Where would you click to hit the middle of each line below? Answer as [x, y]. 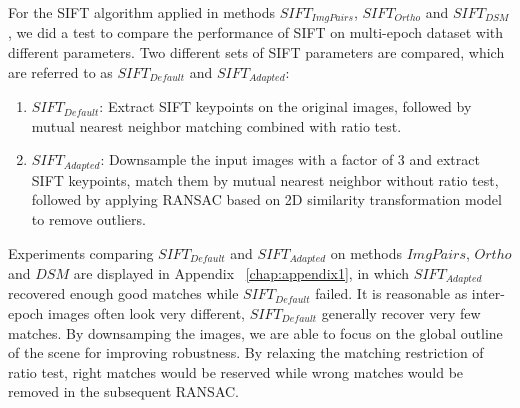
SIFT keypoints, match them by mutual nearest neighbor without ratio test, [265, 179]
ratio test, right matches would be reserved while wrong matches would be [236, 371]
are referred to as [60, 71]
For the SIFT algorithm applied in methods [141, 12]
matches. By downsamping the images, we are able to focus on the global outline [255, 332]
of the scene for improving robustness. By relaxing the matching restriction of [246, 352]
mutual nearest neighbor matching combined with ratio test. [216, 125]
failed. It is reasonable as [391, 293]
